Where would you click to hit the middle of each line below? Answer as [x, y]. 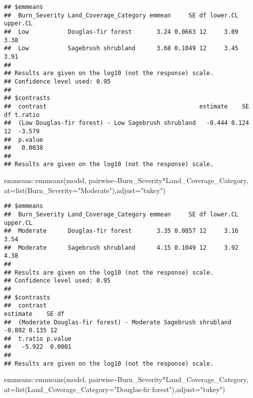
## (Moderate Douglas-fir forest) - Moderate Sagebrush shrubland [118, 322]
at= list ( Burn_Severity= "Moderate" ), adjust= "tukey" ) [85, 190]
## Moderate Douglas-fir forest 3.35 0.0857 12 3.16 [121, 231]
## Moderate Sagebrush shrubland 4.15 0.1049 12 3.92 [121, 248]
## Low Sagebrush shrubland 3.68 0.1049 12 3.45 [121, 49]
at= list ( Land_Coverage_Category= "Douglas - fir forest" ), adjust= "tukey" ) [115, 389]
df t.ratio [22, 115]
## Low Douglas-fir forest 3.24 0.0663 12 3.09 [121, 32]
